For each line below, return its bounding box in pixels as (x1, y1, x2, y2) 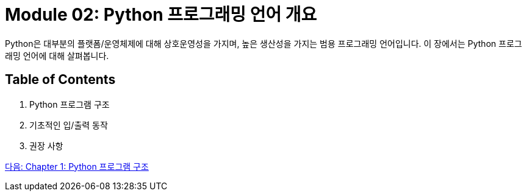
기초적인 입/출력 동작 (29, 119, 108, 130)
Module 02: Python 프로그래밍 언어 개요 (5, 4, 317, 25)
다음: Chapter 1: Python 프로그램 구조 (5, 161, 149, 172)
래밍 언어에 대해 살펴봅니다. (5, 50, 109, 61)
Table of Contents (5, 72, 116, 88)
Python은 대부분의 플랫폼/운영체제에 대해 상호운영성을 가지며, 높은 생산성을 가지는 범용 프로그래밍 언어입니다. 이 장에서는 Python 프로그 (5, 38, 522, 49)
